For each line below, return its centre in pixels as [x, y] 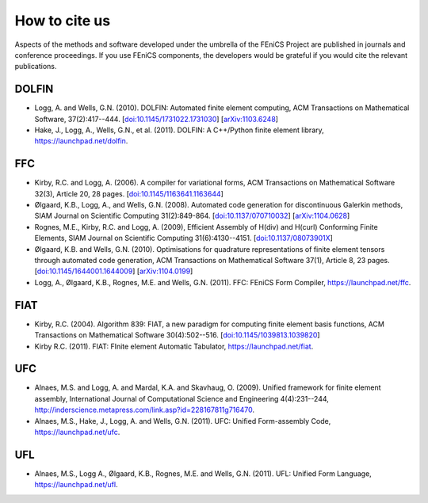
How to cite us [63, 21]
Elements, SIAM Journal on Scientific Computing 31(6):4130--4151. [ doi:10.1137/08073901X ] [183, 238]
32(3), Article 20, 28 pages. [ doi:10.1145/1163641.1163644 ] [129, 193]
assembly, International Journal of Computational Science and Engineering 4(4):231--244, [182, 398]
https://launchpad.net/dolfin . [81, 141]
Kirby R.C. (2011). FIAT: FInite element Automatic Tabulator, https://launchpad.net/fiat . [174, 346]
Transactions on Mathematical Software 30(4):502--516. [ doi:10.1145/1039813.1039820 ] [177, 335]
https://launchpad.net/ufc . [77, 432]
